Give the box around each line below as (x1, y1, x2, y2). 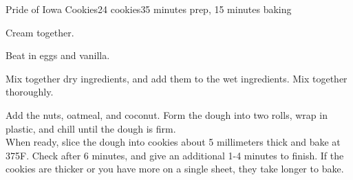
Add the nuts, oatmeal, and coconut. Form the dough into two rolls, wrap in (6, 107, 328, 122)
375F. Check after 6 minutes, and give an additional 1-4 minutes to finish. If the (6, 148, 344, 162)
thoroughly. (6, 85, 54, 99)
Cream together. (6, 25, 74, 39)
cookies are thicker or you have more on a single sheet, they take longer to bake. (6, 161, 344, 176)
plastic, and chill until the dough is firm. (6, 121, 176, 135)
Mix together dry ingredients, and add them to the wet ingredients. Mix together (6, 71, 347, 85)
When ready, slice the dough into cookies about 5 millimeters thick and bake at (6, 135, 341, 149)
